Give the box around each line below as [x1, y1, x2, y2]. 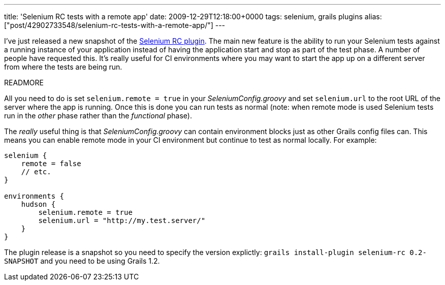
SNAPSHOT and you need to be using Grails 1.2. [4, 257, 160, 265]
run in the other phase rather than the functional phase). [4, 111, 192, 120]
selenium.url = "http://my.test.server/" [38, 216, 206, 225]
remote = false [21, 160, 81, 168]
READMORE [4, 78, 44, 87]
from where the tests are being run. [4, 62, 122, 71]
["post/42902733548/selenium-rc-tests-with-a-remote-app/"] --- [4, 21, 226, 29]
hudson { [21, 200, 56, 208]
